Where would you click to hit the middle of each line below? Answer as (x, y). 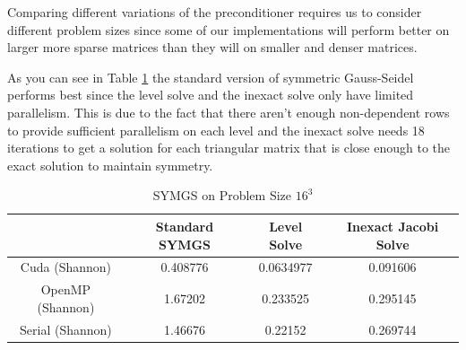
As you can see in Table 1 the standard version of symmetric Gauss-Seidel (211, 77)
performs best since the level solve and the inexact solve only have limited (211, 95)
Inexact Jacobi (393, 226)
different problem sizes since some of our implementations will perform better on (229, 29)
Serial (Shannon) (66, 329)
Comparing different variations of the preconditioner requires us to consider (215, 12)
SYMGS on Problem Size (222, 195)
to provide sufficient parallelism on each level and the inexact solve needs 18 (216, 130)
